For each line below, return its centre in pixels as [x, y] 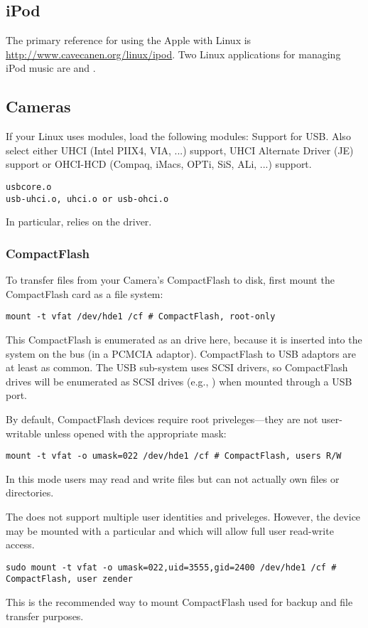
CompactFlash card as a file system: [85, 293]
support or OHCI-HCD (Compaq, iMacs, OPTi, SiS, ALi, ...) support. [159, 164]
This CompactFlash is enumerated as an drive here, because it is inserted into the [184, 339]
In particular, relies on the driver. [79, 222]
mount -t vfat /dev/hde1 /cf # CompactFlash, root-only [141, 317]
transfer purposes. [45, 616]
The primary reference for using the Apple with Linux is [129, 40]
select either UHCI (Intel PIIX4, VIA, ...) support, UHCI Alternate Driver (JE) [180, 150]
